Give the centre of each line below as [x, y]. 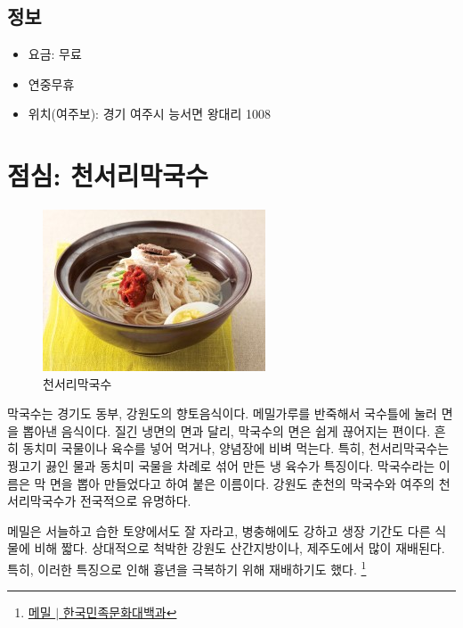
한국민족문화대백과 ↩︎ [120, 612]
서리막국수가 [42, 501]
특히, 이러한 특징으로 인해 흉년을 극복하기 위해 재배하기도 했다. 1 [187, 568]
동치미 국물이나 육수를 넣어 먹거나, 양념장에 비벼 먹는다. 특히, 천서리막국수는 [236, 448]
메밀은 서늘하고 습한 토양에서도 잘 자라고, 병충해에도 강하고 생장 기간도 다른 [219, 530]
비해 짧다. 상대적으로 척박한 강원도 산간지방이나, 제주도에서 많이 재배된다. [240, 548]
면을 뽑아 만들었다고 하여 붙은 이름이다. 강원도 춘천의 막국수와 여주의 [242, 483]
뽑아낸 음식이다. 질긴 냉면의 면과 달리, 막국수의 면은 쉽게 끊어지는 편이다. [227, 430]
